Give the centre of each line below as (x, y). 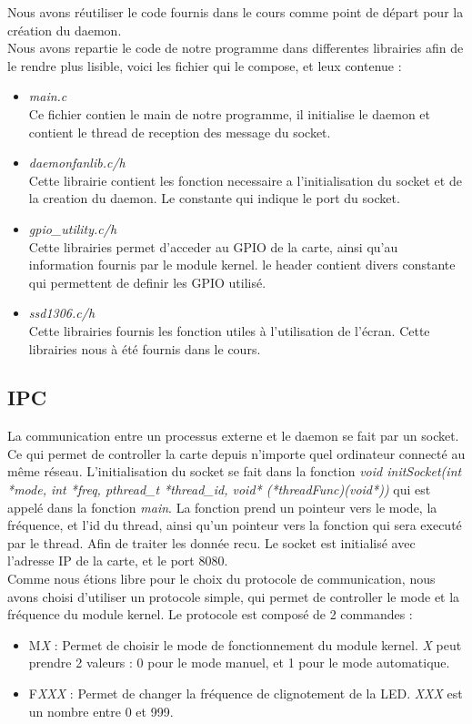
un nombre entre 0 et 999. (101, 711)
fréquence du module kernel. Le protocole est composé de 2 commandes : (210, 614)
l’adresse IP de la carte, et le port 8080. (118, 561)
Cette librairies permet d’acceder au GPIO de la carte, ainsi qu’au (213, 246)
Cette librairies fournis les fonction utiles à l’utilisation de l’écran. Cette (229, 330)
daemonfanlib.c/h (77, 163)
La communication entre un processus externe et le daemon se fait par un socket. (233, 436)
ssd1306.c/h (62, 313)
